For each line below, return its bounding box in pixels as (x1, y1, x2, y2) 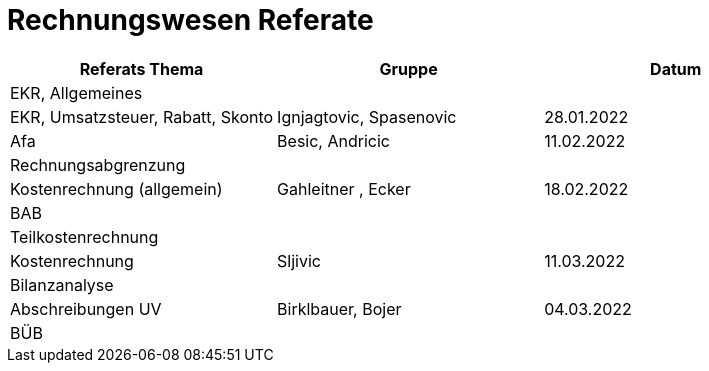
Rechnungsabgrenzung (10, 154, 186, 175)
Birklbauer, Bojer (277, 298, 402, 319)
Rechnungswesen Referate (7, 3, 374, 37)
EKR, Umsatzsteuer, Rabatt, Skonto (10, 106, 274, 127)
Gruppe (379, 58, 438, 79)
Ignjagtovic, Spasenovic (277, 106, 457, 127)
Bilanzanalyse (10, 274, 114, 295)
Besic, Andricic (277, 130, 390, 151)
